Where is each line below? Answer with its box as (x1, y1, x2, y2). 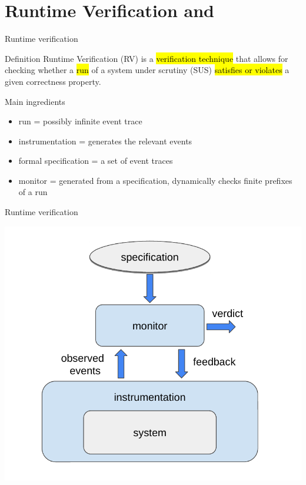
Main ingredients (5, 95, 65, 107)
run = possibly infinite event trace (18, 115, 142, 127)
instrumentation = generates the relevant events (18, 134, 192, 147)
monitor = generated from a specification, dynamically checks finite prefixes (18, 174, 292, 186)
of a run (18, 186, 48, 198)
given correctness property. (5, 75, 101, 87)
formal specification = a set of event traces (18, 154, 173, 167)
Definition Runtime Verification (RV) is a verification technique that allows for (5, 52, 288, 64)
